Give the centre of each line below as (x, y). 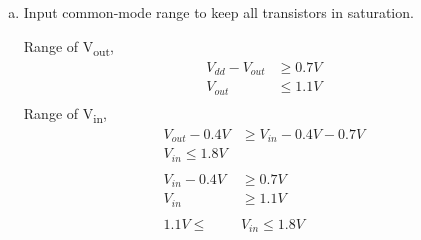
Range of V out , (68, 47)
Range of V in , (65, 114)
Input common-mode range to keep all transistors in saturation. (218, 12)
